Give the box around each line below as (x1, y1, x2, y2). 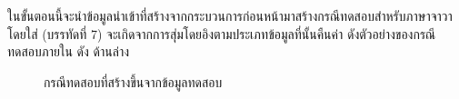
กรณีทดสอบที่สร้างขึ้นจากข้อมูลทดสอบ (44, 72, 223, 91)
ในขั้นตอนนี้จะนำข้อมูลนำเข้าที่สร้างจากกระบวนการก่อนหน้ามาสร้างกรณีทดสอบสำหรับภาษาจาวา (7, 5, 453, 25)
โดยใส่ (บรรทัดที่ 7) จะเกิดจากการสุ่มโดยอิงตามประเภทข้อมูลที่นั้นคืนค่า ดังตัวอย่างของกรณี (7, 24, 436, 43)
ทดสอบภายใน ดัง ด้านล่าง (7, 42, 130, 61)
